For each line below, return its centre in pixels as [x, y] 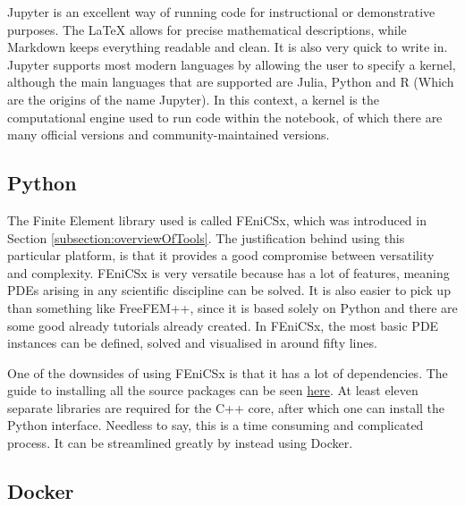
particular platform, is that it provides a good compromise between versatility [221, 255]
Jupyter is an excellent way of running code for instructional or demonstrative [221, 12]
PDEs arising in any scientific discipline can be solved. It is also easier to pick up [229, 290]
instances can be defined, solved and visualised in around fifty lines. [192, 343]
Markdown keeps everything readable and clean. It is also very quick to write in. [228, 47]
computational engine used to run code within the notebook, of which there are [225, 117]
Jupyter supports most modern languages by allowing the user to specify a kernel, [232, 64]
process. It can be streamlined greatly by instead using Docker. [180, 443]
